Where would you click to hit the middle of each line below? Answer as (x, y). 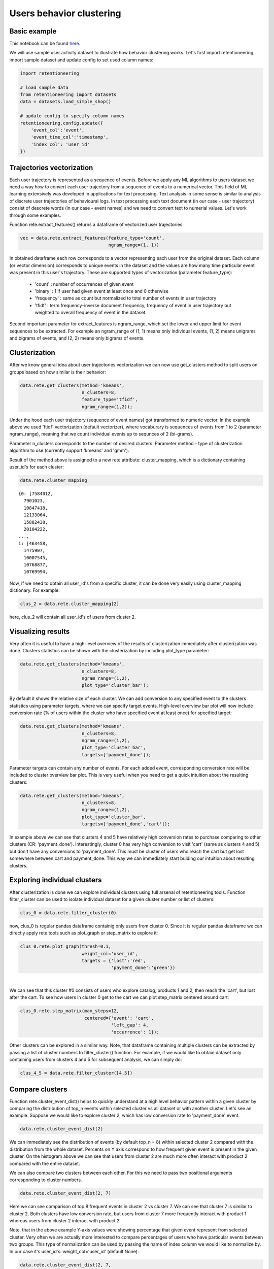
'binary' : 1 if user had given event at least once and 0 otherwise (102, 291)
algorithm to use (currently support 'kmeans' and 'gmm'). (69, 450)
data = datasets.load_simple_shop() (66, 102)
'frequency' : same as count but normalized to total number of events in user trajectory (126, 298)
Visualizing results (40, 631)
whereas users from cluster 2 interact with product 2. (65, 1221)
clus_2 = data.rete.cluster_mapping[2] (70, 604)
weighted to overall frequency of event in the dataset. (91, 313)
